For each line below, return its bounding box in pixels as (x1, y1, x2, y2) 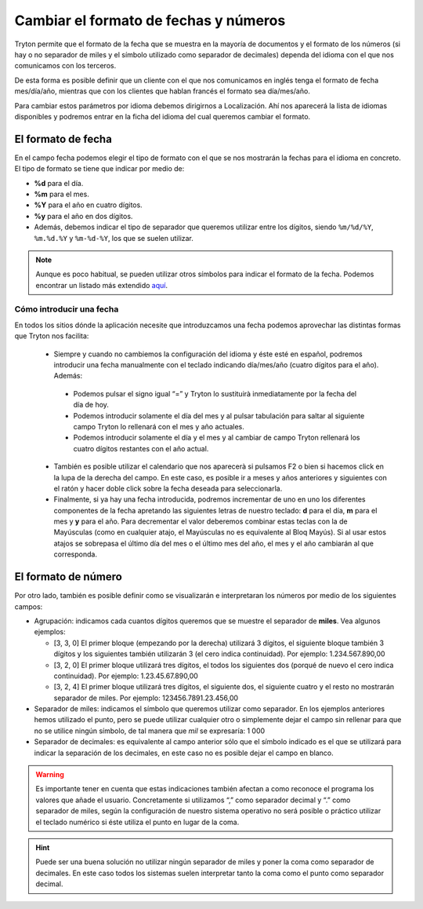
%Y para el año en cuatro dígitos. (34, 200, 143, 210)
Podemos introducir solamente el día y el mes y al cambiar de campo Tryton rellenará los (73, 433, 360, 443)
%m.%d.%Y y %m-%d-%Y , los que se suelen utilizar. (34, 233, 193, 243)
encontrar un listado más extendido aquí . (35, 280, 168, 290)
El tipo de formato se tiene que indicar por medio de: (14, 164, 185, 173)
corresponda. (53, 549, 98, 559)
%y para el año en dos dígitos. (34, 211, 133, 221)
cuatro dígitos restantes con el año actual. (73, 444, 209, 453)
